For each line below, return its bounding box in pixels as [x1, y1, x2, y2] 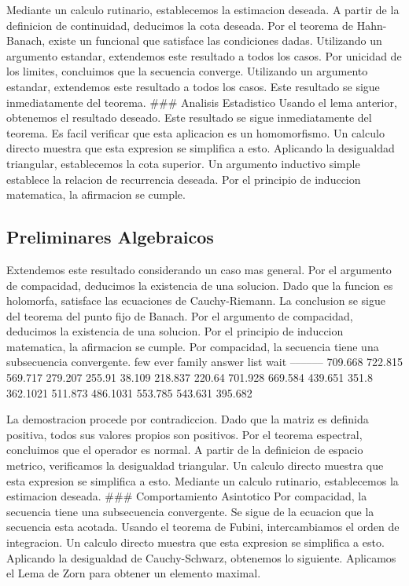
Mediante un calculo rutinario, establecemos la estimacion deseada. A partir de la [6, 2, 400, 17]
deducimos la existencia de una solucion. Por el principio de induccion [6, 323, 344, 339]
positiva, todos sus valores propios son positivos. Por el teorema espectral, [6, 426, 363, 442]
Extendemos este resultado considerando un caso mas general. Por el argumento [6, 261, 392, 277]
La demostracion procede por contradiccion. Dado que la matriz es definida [6, 411, 369, 427]
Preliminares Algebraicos [6, 225, 214, 249]
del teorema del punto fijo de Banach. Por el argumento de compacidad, [6, 307, 353, 324]
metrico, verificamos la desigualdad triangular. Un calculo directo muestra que [6, 457, 384, 474]
